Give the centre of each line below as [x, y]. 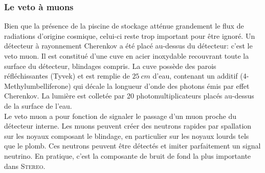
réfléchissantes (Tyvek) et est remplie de [67, 76]
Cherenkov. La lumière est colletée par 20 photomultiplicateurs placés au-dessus [129, 96]
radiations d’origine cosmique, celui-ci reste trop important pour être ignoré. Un [130, 35]
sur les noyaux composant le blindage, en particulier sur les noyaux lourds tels [127, 135]
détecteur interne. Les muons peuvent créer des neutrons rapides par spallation [128, 126]
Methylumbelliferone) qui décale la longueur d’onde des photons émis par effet [127, 85]
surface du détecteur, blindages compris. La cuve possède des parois [110, 66]
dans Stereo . [25, 166]
